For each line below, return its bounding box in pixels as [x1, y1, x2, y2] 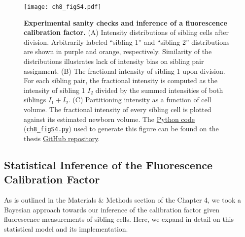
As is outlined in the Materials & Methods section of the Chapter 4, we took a [4, 195, 242, 205]
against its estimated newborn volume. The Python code [24, 114, 195, 124]
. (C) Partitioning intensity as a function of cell [68, 94, 211, 105]
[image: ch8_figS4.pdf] [24, 3, 102, 10]
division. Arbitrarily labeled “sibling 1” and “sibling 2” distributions [24, 36, 230, 47]
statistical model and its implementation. [4, 223, 128, 234]
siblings [24, 94, 46, 105]
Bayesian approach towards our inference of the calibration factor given [4, 204, 219, 214]
